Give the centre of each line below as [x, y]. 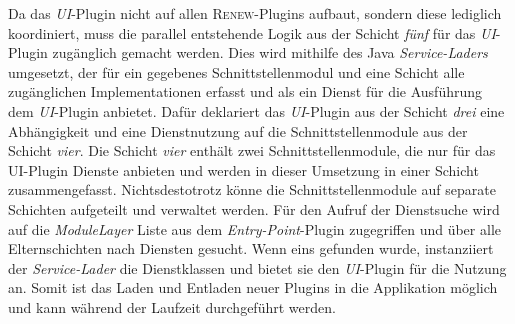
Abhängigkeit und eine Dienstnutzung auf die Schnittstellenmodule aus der [238, 130]
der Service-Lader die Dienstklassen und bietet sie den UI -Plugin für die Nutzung [257, 267]
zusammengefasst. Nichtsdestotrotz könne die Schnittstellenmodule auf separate [252, 189]
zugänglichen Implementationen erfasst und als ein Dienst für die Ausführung [245, 91]
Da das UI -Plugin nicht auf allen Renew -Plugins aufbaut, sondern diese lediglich [255, 13]
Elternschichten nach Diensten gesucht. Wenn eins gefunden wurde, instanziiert [251, 248]
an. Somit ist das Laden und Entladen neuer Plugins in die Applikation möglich [253, 287]
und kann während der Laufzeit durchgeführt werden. [172, 306]
